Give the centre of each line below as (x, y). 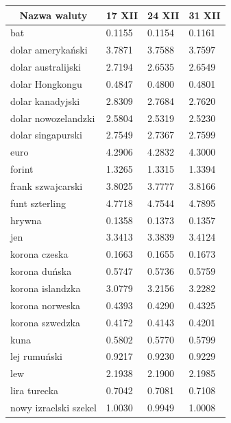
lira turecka (35, 390)
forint (22, 169)
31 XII (205, 15)
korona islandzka (46, 288)
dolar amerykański (49, 50)
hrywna (26, 220)
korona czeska (39, 254)
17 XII (122, 15)
